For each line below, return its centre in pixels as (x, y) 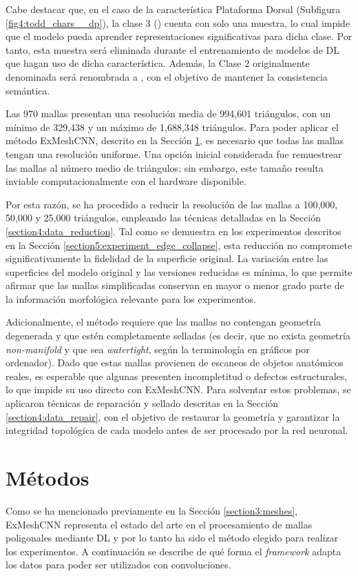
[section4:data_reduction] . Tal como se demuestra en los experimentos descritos (173, 231)
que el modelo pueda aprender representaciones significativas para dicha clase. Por (179, 36)
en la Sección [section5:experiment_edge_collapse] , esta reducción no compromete (179, 245)
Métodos (48, 477)
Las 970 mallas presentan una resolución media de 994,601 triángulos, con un (168, 113)
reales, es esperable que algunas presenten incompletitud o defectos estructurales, (177, 376)
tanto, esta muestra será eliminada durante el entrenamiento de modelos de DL (172, 49)
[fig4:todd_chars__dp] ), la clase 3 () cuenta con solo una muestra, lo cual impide (178, 22)
